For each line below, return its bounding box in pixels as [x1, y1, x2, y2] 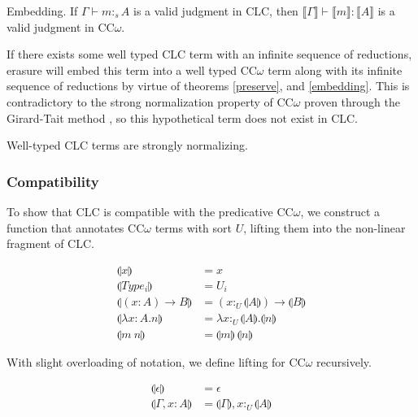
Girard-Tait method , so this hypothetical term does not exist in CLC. [7, 109, 359, 126]
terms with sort [155, 219, 232, 236]
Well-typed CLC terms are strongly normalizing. [7, 137, 248, 154]
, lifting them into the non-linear [243, 219, 406, 236]
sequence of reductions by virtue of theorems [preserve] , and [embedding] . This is [7, 77, 410, 94]
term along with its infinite [268, 61, 403, 78]
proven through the [304, 93, 401, 110]
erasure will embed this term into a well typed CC [7, 61, 257, 78]
